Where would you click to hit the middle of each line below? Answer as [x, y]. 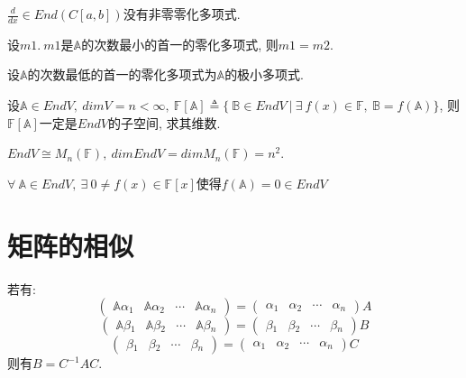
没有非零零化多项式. [182, 14]
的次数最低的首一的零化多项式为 [122, 74]
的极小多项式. [265, 74]
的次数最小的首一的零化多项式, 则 [180, 44]
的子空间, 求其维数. [164, 122]
